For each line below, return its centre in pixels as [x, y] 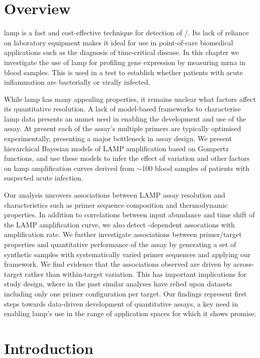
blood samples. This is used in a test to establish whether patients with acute [123, 72]
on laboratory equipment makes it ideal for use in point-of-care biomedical [119, 42]
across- [244, 264]
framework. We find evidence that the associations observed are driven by [118, 264]
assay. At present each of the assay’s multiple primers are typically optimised [123, 128]
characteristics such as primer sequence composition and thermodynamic [116, 204]
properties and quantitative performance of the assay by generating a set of [120, 244]
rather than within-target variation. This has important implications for [136, 274]
